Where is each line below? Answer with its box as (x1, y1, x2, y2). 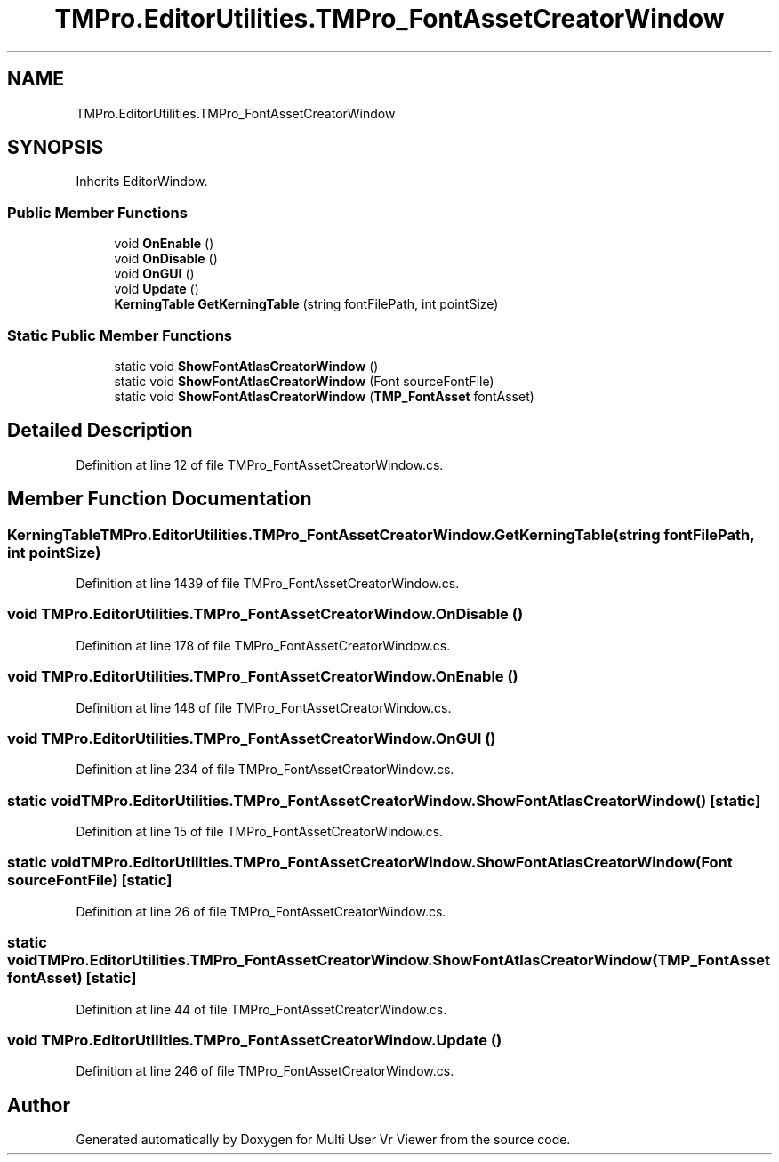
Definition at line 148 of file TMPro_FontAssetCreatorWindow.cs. (76, 699, 452, 715)
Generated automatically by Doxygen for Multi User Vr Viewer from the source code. (76, 1132, 571, 1148)
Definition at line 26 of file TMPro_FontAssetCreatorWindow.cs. (76, 903, 446, 919)
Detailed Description (7, 419, 193, 442)
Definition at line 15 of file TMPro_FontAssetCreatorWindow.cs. (76, 824, 444, 839)
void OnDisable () (114, 251, 218, 267)
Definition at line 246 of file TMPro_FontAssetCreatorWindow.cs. (76, 1063, 454, 1079)
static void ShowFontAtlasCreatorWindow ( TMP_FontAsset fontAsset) (114, 388, 534, 404)
